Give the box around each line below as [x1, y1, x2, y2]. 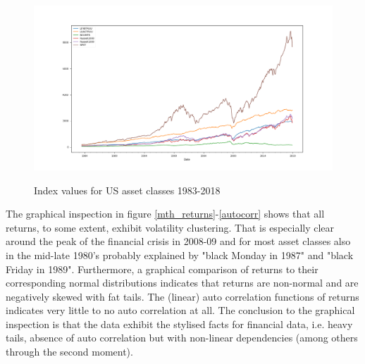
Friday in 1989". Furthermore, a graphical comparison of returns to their [6, 261, 318, 276]
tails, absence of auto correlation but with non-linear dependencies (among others [6, 330, 358, 345]
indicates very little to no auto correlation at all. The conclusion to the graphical [6, 303, 355, 318]
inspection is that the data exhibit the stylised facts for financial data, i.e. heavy [6, 316, 353, 331]
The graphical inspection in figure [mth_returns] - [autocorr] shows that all [6, 206, 325, 221]
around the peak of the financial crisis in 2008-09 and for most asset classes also [6, 234, 351, 249]
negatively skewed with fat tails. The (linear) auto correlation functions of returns [6, 289, 359, 303]
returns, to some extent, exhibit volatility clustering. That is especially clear [6, 220, 335, 234]
